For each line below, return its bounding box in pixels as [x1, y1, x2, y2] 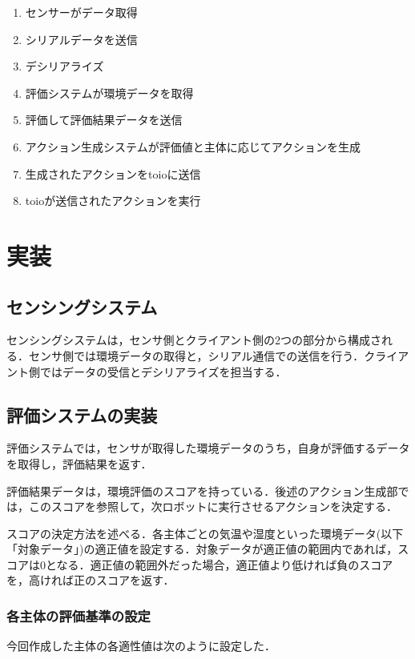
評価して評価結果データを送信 [25, 111, 183, 128]
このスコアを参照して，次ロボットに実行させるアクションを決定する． [28, 498, 397, 515]
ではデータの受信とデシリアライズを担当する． [39, 363, 287, 380]
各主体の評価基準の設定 [6, 605, 151, 625]
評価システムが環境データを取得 [25, 84, 194, 101]
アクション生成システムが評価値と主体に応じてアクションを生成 [25, 138, 361, 155]
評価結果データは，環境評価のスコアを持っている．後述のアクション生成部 [6, 482, 398, 499]
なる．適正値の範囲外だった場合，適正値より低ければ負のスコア [56, 556, 393, 573]
